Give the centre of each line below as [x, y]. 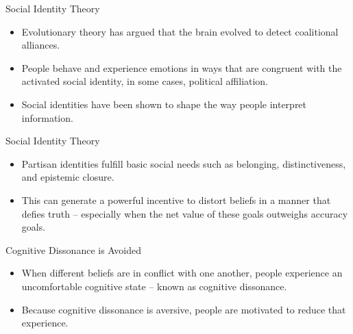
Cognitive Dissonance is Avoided [73, 249]
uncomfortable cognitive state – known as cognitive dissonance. [154, 286]
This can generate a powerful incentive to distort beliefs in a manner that [176, 200]
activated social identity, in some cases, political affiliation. [145, 81]
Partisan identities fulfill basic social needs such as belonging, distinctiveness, [184, 163]
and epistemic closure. [68, 177]
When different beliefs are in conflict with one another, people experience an [182, 273]
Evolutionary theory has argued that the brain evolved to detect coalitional [180, 31]
